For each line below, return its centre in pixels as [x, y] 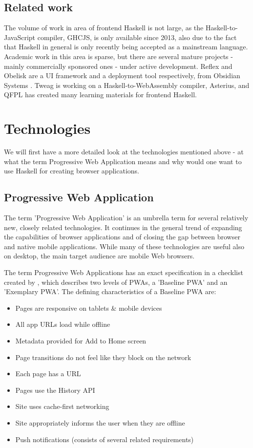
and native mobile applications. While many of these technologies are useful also [124, 246]
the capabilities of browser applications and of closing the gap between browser [122, 237]
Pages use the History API [55, 390]
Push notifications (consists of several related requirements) [105, 439]
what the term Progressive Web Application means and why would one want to [123, 161]
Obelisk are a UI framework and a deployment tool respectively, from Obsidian [122, 75]
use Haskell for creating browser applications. [72, 171]
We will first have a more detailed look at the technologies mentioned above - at [124, 152]
